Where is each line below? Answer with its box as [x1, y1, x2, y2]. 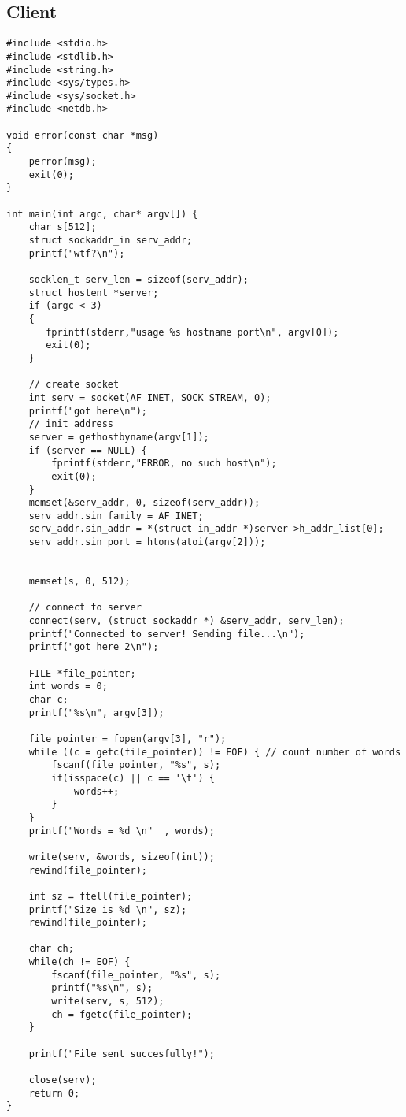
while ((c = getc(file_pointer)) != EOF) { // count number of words [28, 746, 401, 758]
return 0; [28, 1087, 80, 1099]
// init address [28, 418, 114, 430]
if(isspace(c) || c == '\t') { [51, 772, 215, 784]
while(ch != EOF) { [28, 956, 131, 968]
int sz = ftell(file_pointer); [28, 890, 193, 902]
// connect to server [28, 602, 142, 614]
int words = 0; [28, 681, 108, 692]
